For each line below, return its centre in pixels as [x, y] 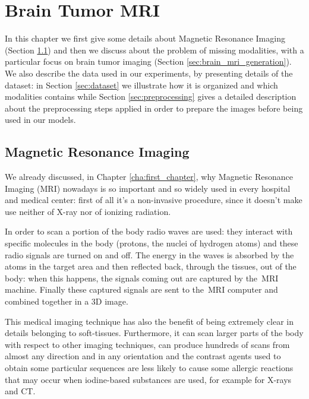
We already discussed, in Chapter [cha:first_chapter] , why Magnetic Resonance [149, 177]
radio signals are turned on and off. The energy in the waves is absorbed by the [149, 254]
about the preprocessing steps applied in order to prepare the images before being [154, 108]
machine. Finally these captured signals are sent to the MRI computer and [141, 289]
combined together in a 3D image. [67, 301]
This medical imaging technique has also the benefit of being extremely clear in [149, 321]
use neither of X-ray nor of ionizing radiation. [88, 211]
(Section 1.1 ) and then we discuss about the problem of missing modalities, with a [154, 50]
